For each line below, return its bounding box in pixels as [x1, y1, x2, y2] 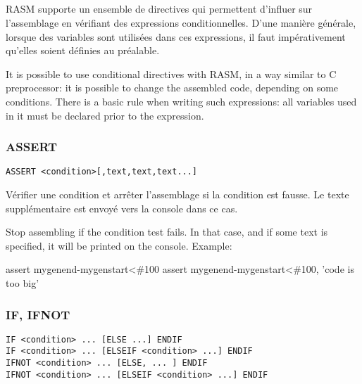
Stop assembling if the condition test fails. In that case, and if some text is [6, 224, 328, 239]
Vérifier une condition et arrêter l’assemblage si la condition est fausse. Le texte [6, 187, 349, 202]
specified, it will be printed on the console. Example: [6, 238, 232, 252]
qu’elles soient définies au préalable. [6, 43, 160, 58]
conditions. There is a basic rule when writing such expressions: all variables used [6, 94, 357, 108]
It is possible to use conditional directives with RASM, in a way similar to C [6, 66, 337, 81]
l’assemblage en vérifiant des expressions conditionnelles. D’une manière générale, [6, 15, 356, 30]
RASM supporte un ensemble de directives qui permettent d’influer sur [6, 1, 313, 16]
